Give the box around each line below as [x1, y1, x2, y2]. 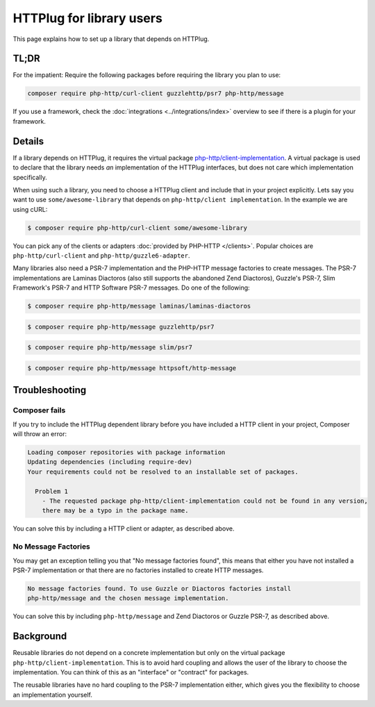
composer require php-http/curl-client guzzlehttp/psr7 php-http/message [27, 90, 284, 97]
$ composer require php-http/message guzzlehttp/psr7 [27, 323, 215, 331]
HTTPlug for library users [12, 10, 162, 26]
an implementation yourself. [12, 690, 93, 699]
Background [12, 631, 67, 642]
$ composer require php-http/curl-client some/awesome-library [27, 224, 248, 232]
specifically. [12, 173, 48, 181]
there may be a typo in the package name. [42, 507, 189, 515]
